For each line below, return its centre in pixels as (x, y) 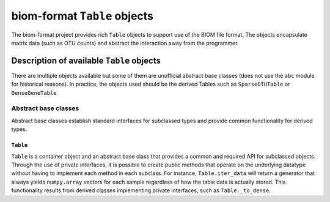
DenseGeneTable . (35, 92)
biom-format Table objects (82, 16)
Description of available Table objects (86, 60)
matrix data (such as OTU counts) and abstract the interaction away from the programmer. (125, 43)
